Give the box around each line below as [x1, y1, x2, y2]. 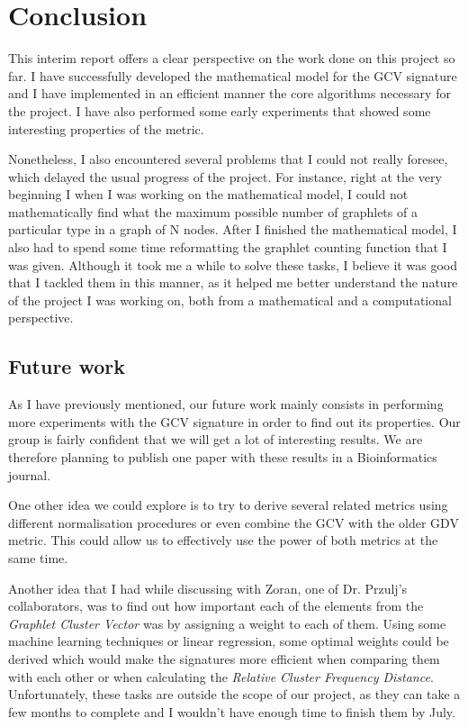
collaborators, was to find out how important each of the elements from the [8, 596, 424, 615]
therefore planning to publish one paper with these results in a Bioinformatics [8, 448, 437, 467]
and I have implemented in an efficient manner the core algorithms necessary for [8, 84, 451, 103]
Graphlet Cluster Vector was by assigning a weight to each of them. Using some [8, 613, 446, 632]
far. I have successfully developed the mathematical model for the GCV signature [8, 66, 457, 85]
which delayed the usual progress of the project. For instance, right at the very [8, 167, 442, 186]
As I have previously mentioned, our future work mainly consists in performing [8, 395, 444, 413]
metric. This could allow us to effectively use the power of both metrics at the [8, 531, 438, 550]
